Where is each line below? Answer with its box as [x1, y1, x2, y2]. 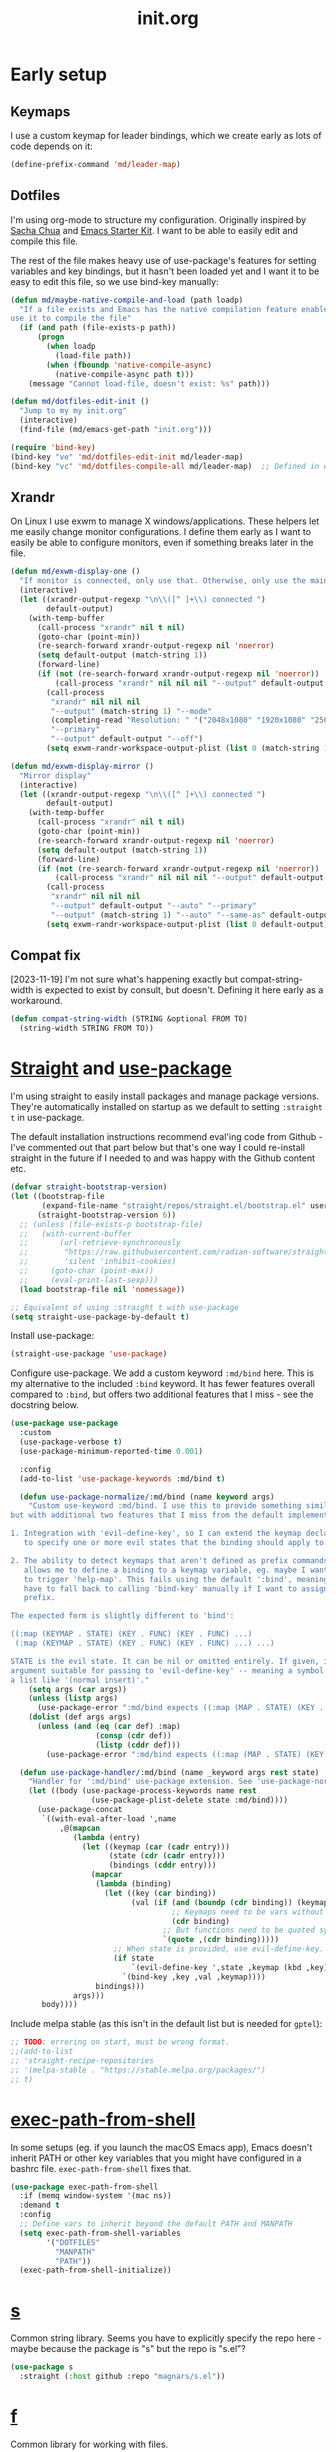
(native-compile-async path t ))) [54, 369, 195, 379]
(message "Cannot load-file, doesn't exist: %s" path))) [28, 378, 271, 389]
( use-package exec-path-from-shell [10, 2182, 159, 2192]
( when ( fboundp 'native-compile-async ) [46, 360, 213, 370]
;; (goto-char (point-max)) [19, 1266, 155, 1276]
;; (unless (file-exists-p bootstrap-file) [19, 1219, 203, 1229]
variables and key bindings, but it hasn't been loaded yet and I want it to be [10, 265, 320, 277]
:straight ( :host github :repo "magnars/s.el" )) [19, 2372, 226, 2382]
